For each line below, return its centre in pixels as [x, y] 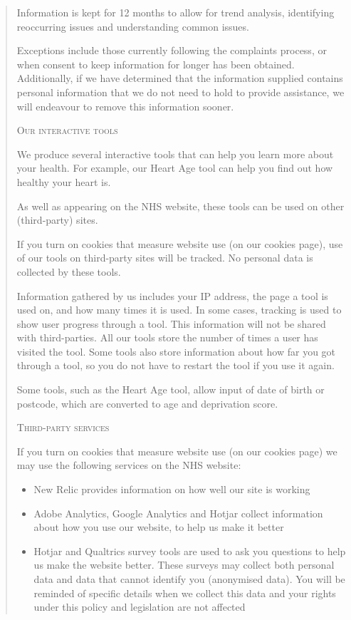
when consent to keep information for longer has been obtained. [156, 64]
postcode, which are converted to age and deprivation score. [147, 403]
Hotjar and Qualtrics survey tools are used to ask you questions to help [190, 551]
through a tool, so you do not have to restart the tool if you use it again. [175, 365]
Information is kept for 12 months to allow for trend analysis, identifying [175, 12]
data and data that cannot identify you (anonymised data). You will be [189, 579]
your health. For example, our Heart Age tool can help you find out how [175, 168]
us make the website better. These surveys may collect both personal [184, 565]
